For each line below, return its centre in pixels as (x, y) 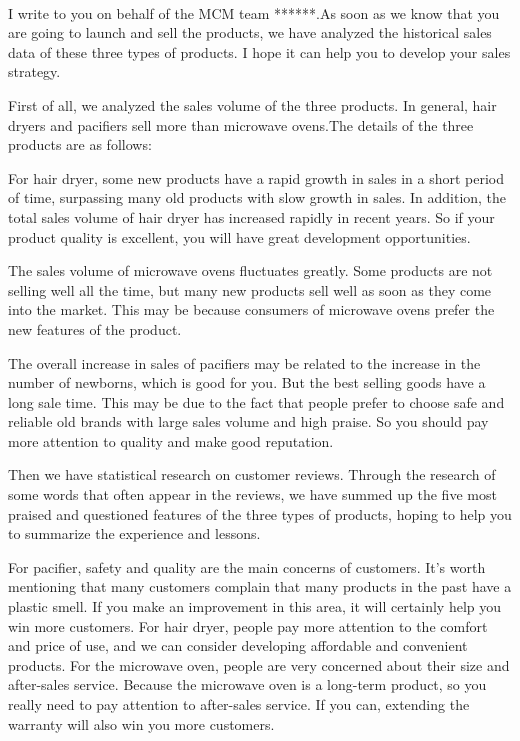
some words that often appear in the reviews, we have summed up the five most (252, 494)
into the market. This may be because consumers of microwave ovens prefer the (251, 309)
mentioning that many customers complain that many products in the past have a (260, 586)
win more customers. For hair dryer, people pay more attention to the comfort (248, 625)
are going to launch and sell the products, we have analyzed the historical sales (250, 32)
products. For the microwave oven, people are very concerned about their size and (259, 664)
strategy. (34, 71)
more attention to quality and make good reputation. (171, 440)
